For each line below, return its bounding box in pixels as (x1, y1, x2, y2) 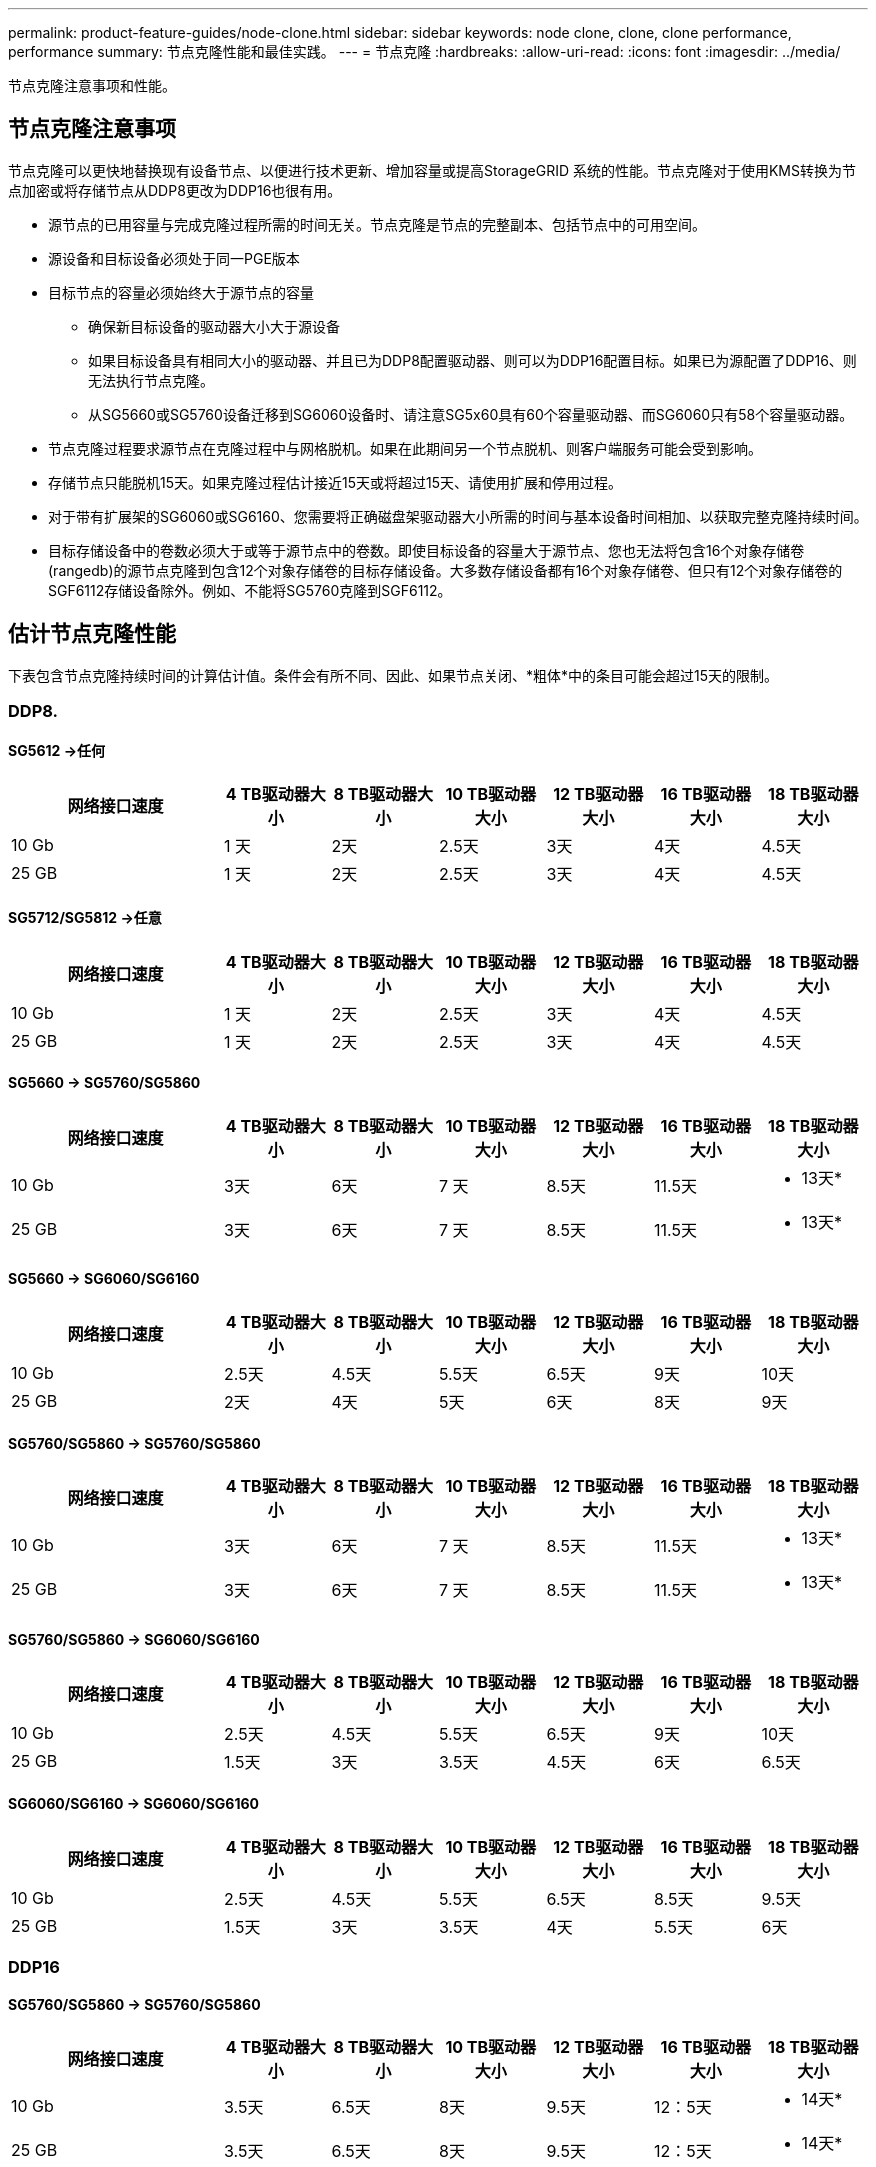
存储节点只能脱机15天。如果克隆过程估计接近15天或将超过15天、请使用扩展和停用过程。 (48, 473, 622, 491)
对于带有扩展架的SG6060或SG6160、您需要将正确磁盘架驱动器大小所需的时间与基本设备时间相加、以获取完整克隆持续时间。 (48, 507, 868, 525)
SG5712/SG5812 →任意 (8, 908, 162, 926)
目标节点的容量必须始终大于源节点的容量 (48, 283, 314, 301)
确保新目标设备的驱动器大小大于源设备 (88, 317, 340, 335)
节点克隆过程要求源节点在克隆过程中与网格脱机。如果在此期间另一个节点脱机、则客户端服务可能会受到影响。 (48, 439, 762, 457)
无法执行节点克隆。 (88, 371, 214, 389)
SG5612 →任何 (8, 741, 106, 759)
